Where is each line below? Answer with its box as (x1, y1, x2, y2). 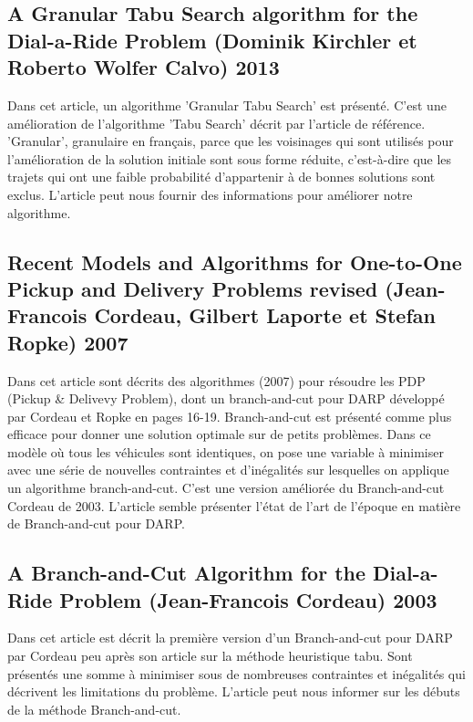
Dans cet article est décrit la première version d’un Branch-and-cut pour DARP (7, 628, 453, 647)
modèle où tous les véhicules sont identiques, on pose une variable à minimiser (7, 442, 444, 461)
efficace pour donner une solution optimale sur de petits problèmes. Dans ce (7, 424, 431, 444)
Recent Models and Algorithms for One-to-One (7, 247, 462, 276)
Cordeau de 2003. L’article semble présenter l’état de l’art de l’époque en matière (7, 496, 461, 515)
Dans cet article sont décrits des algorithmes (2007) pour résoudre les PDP (7, 371, 426, 390)
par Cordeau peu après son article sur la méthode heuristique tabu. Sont (7, 646, 413, 665)
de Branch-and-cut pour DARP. (7, 514, 185, 533)
